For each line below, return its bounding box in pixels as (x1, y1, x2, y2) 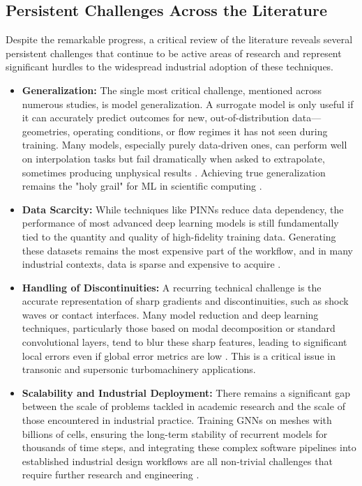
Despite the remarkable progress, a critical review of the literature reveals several (6, 32, 353, 47)
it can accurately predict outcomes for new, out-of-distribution (22, 110, 289, 125)
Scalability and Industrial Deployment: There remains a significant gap (22, 385, 351, 400)
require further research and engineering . (22, 467, 199, 482)
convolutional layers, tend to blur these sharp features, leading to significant (22, 335, 347, 349)
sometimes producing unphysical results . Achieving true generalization (22, 165, 326, 179)
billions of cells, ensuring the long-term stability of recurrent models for (22, 426, 328, 441)
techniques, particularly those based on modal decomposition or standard (22, 321, 335, 335)
